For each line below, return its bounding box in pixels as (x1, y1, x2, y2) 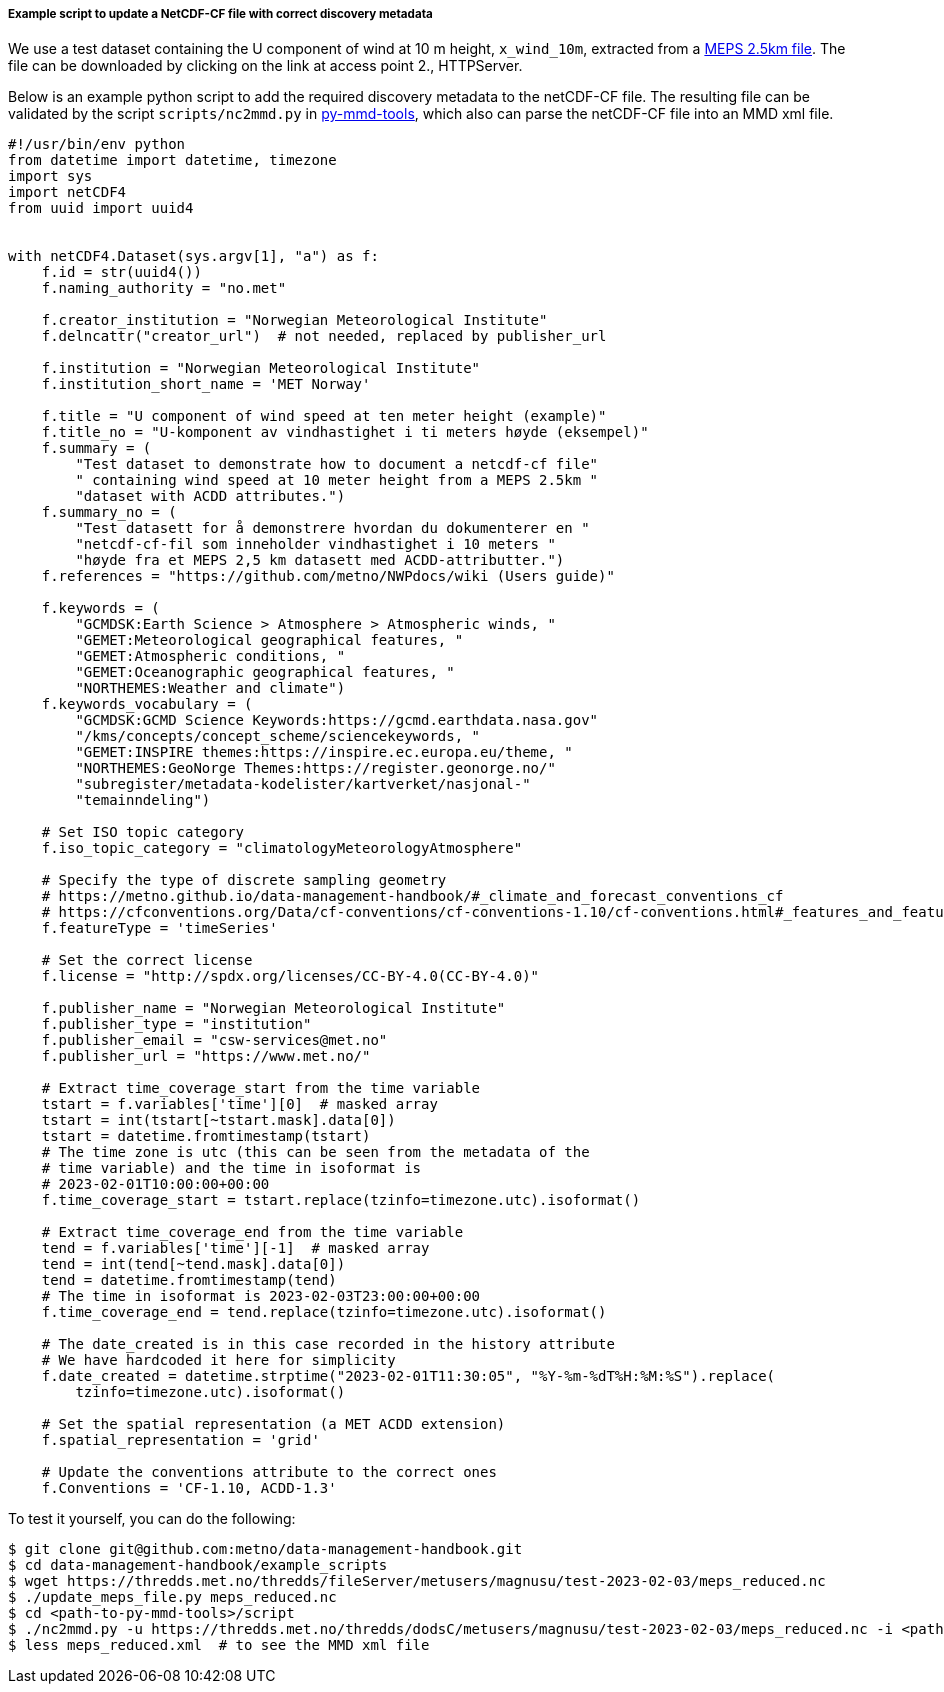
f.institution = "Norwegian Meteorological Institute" (41, 360, 481, 377)
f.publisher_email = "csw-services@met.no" (41, 1032, 388, 1049)
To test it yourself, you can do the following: (8, 1510, 296, 1528)
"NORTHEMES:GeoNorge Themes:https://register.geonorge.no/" (75, 760, 556, 777)
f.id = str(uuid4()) (41, 264, 202, 281)
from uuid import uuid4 (8, 200, 194, 217)
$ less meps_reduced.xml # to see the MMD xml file (8, 1637, 430, 1654)
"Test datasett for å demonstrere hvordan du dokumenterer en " (75, 520, 590, 537)
